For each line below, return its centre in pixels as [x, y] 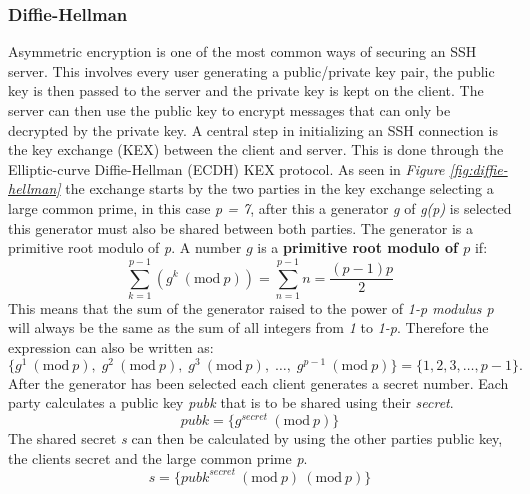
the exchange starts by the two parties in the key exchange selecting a [279, 188]
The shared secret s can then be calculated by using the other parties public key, [255, 438]
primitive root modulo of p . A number [125, 247]
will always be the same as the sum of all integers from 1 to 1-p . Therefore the [248, 327]
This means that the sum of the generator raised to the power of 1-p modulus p [251, 307]
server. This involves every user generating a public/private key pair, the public [251, 70]
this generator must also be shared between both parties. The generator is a [240, 227]
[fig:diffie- [478, 168]
